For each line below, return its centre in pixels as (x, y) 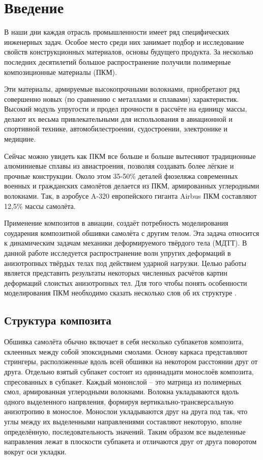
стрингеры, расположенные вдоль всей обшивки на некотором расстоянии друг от (131, 361)
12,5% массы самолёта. (40, 206)
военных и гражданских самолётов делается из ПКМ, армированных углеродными (132, 186)
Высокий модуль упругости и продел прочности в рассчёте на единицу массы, (126, 109)
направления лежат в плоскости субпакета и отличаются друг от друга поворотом (130, 441)
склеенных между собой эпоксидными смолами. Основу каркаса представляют (126, 351)
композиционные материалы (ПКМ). (61, 72)
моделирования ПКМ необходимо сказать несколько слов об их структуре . (120, 293)
